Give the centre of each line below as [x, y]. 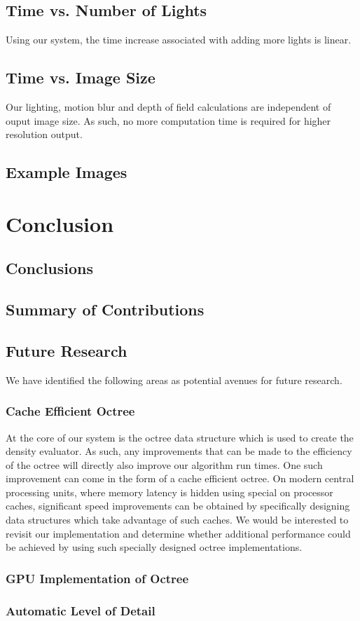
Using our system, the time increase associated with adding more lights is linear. [179, 40]
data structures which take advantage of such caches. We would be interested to [177, 520]
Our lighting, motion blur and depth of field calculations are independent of [168, 107]
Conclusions [50, 268]
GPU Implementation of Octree [97, 578]
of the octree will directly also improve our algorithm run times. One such [164, 464]
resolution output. [44, 134]
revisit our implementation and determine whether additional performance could [178, 533]
